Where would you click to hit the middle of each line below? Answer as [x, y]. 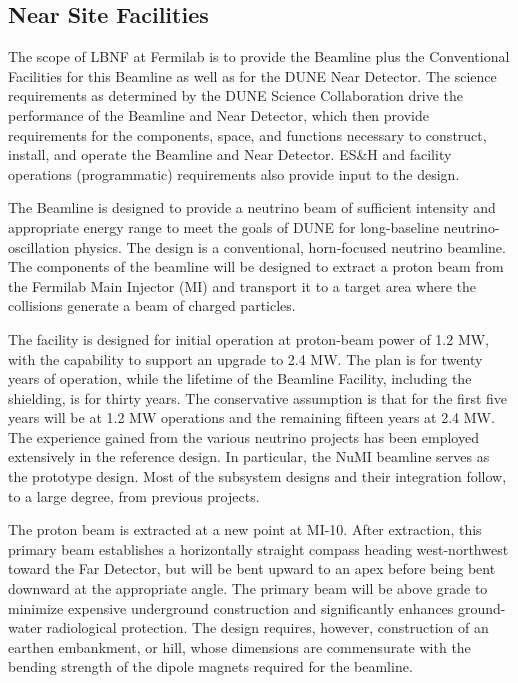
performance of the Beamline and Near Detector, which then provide [218, 114]
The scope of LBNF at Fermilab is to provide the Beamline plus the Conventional [259, 56]
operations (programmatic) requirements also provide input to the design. [234, 173]
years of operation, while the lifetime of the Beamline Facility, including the [240, 378]
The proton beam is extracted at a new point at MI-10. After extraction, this [245, 529]
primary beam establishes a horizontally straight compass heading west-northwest [258, 548]
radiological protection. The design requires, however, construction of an [267, 627]
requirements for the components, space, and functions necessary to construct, [247, 134]
